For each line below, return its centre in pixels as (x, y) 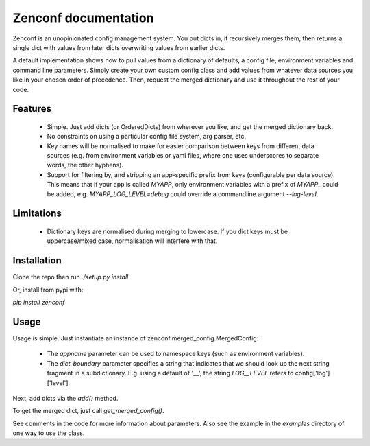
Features (32, 109)
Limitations (37, 214)
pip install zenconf (39, 303)
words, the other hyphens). (85, 165)
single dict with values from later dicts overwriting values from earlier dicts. (119, 47)
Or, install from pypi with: (48, 290)
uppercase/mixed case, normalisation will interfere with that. (132, 241)
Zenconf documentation (83, 18)
